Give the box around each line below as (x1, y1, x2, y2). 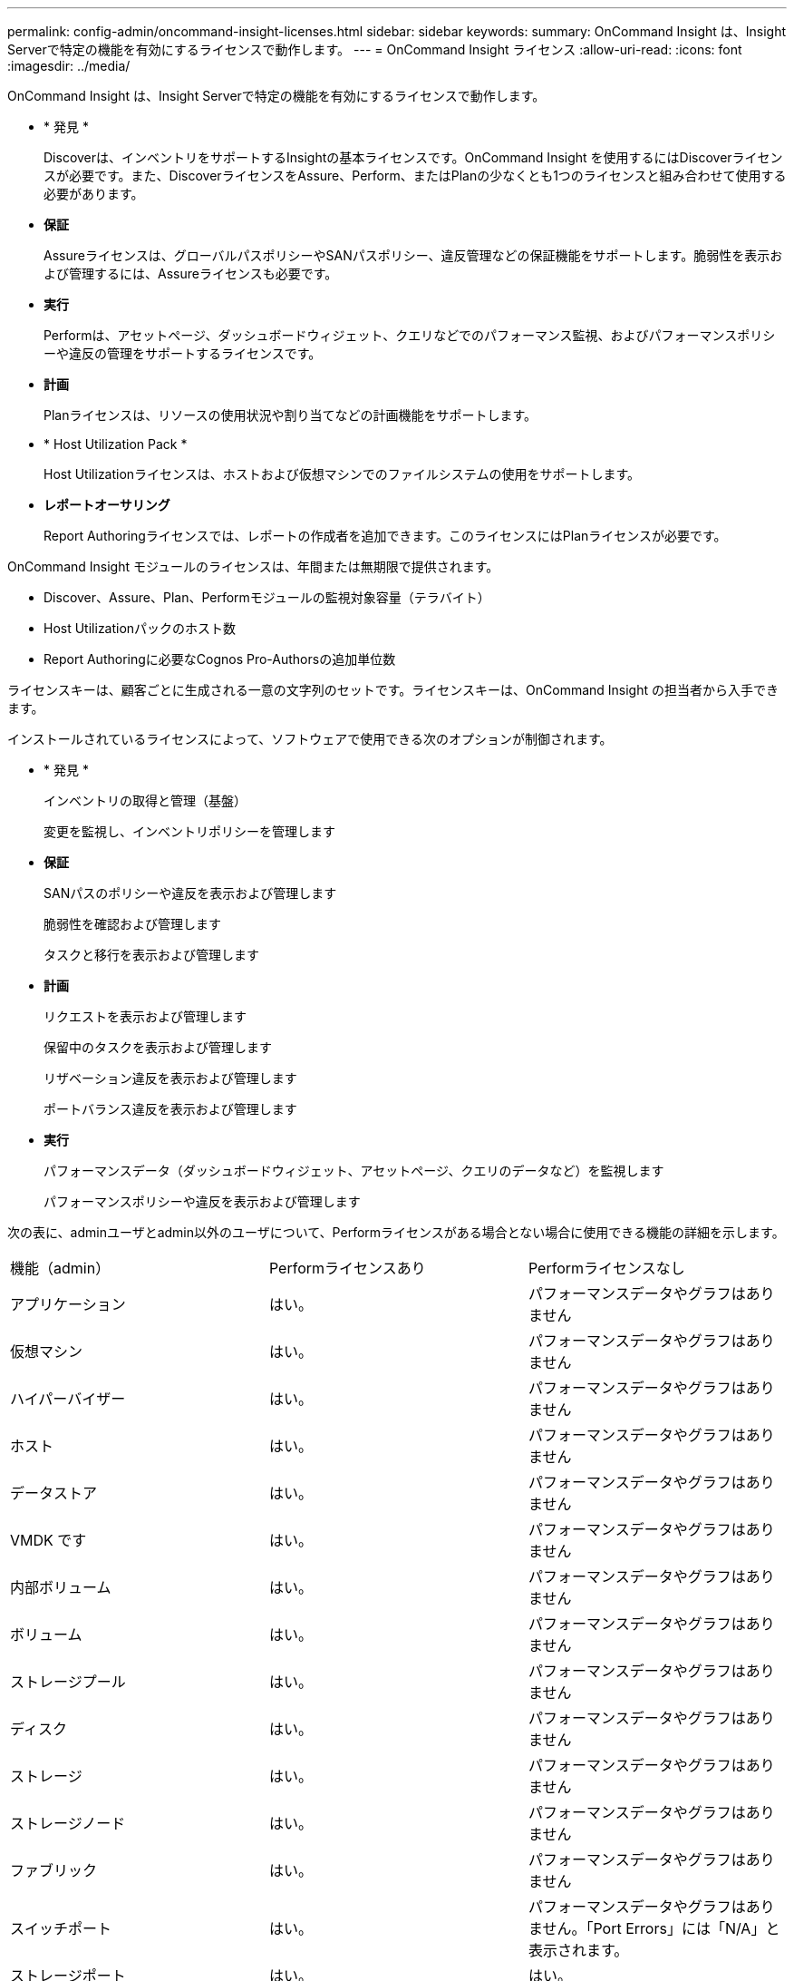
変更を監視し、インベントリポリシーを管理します (44, 824, 335, 839)
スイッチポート (10, 1919, 112, 1937)
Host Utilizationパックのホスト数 (44, 620, 237, 636)
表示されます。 (528, 1941, 629, 1959)
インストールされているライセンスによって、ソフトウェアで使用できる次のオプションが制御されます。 (7, 731, 613, 747)
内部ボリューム (10, 1578, 111, 1596)
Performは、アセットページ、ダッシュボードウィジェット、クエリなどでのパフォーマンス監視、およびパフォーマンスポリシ (44, 327, 776, 343)
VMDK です (10, 1531, 87, 1549)
